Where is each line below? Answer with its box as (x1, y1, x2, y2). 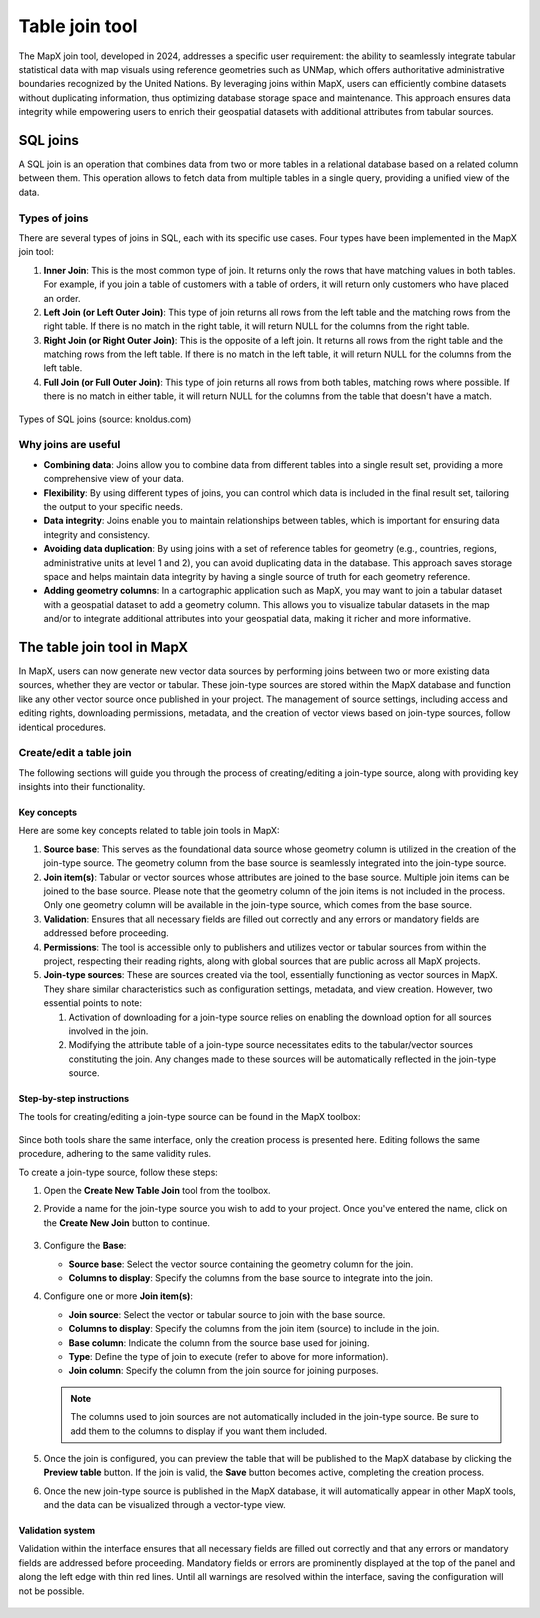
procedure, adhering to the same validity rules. (18, 1148, 212, 1160)
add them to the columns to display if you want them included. (70, 1425, 328, 1437)
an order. (43, 292, 81, 304)
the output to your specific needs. (43, 500, 184, 512)
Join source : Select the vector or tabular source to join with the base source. (68, 1308, 386, 1320)
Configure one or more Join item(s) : (43, 1290, 194, 1302)
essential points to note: (43, 997, 143, 1009)
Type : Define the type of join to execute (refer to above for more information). (68, 1350, 389, 1362)
